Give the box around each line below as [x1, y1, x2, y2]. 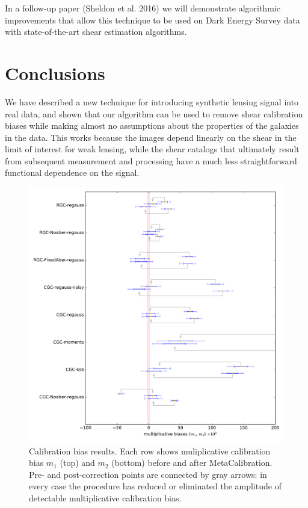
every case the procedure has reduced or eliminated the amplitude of [29, 480, 282, 492]
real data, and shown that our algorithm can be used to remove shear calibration [5, 107, 303, 120]
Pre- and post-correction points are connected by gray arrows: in [29, 468, 267, 480]
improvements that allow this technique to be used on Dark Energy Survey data [5, 13, 300, 26]
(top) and [60, 456, 95, 469]
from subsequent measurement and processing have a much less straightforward [5, 154, 297, 167]
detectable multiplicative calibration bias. [29, 492, 182, 504]
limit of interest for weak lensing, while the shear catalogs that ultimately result [5, 143, 300, 155]
